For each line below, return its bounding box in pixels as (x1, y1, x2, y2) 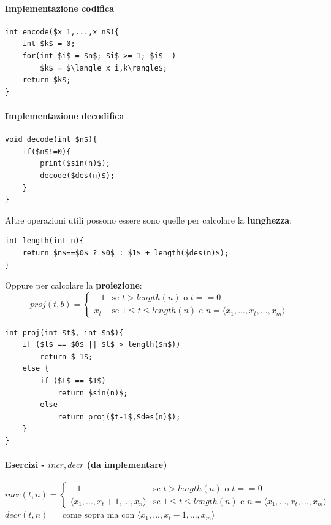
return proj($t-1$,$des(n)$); (57, 412, 181, 421)
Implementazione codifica (5, 1, 115, 14)
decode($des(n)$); (40, 171, 115, 180)
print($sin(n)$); (40, 159, 110, 168)
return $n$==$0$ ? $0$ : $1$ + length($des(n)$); (22, 248, 229, 257)
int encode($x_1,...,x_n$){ (5, 27, 120, 36)
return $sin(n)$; (57, 388, 128, 397)
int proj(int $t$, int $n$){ (5, 328, 124, 337)
